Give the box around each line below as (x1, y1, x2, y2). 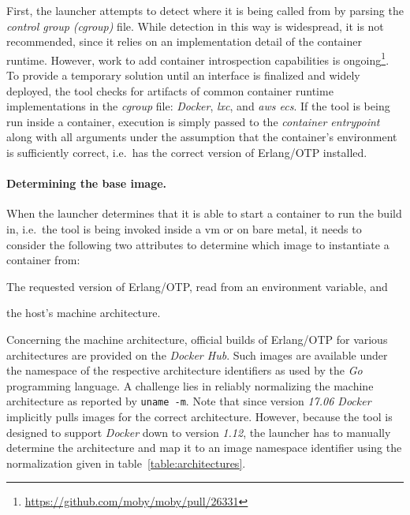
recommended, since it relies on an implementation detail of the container (6, 33, 362, 50)
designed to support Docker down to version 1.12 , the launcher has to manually (6, 424, 391, 440)
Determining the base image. (6, 175, 167, 192)
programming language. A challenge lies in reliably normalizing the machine (6, 377, 374, 394)
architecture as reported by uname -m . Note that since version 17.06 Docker (6, 393, 371, 409)
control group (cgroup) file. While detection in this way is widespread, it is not (6, 17, 384, 34)
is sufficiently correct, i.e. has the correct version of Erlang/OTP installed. (6, 144, 367, 160)
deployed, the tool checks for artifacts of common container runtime (6, 82, 334, 99)
